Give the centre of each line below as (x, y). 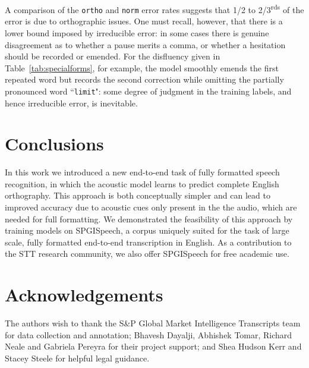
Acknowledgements (84, 295)
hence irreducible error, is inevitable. (71, 103)
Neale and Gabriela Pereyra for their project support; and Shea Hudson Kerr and (153, 346)
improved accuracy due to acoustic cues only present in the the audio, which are (151, 207)
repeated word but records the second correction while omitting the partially (144, 79)
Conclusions (54, 144)
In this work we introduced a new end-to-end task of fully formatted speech (142, 172)
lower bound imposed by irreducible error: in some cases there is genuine (137, 32)
